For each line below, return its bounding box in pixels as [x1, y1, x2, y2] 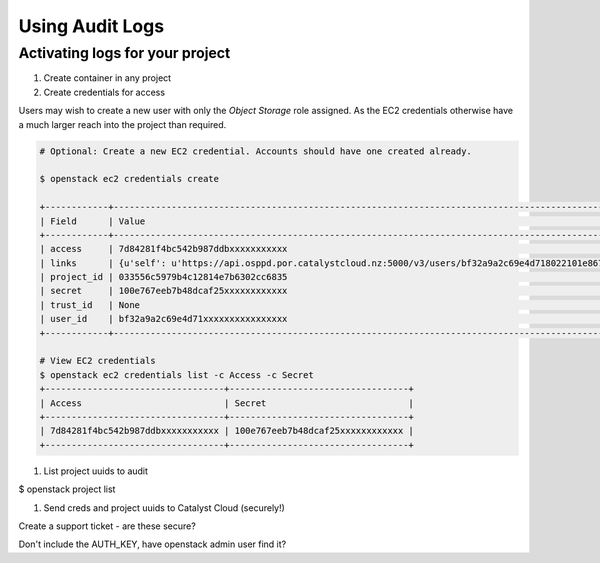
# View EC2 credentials [39, 355, 157, 367]
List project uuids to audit [43, 465, 149, 477]
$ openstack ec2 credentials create [39, 173, 220, 185]
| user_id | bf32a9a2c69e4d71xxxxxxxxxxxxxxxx [39, 313, 288, 325]
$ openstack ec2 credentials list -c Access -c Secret [39, 369, 314, 380]
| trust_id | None [39, 299, 140, 310]
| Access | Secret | [39, 397, 415, 409]
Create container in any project [43, 72, 172, 84]
